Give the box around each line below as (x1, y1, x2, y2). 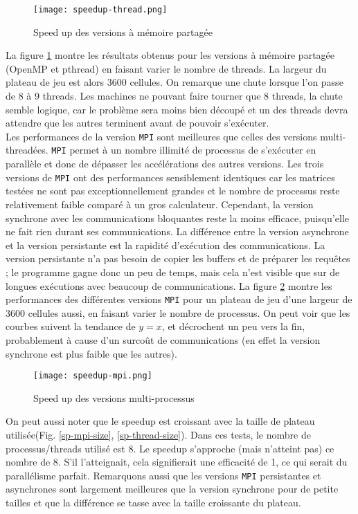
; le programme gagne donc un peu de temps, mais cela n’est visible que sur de (6, 264, 340, 279)
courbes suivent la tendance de (6, 319, 136, 333)
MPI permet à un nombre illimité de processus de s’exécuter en (51, 143, 316, 157)
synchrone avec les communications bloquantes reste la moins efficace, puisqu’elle (6, 210, 349, 225)
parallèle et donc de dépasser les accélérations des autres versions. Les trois (6, 156, 324, 171)
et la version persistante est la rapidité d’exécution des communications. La (6, 237, 325, 252)
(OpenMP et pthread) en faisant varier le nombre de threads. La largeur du (6, 61, 327, 75)
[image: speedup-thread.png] (33, 5, 168, 15)
